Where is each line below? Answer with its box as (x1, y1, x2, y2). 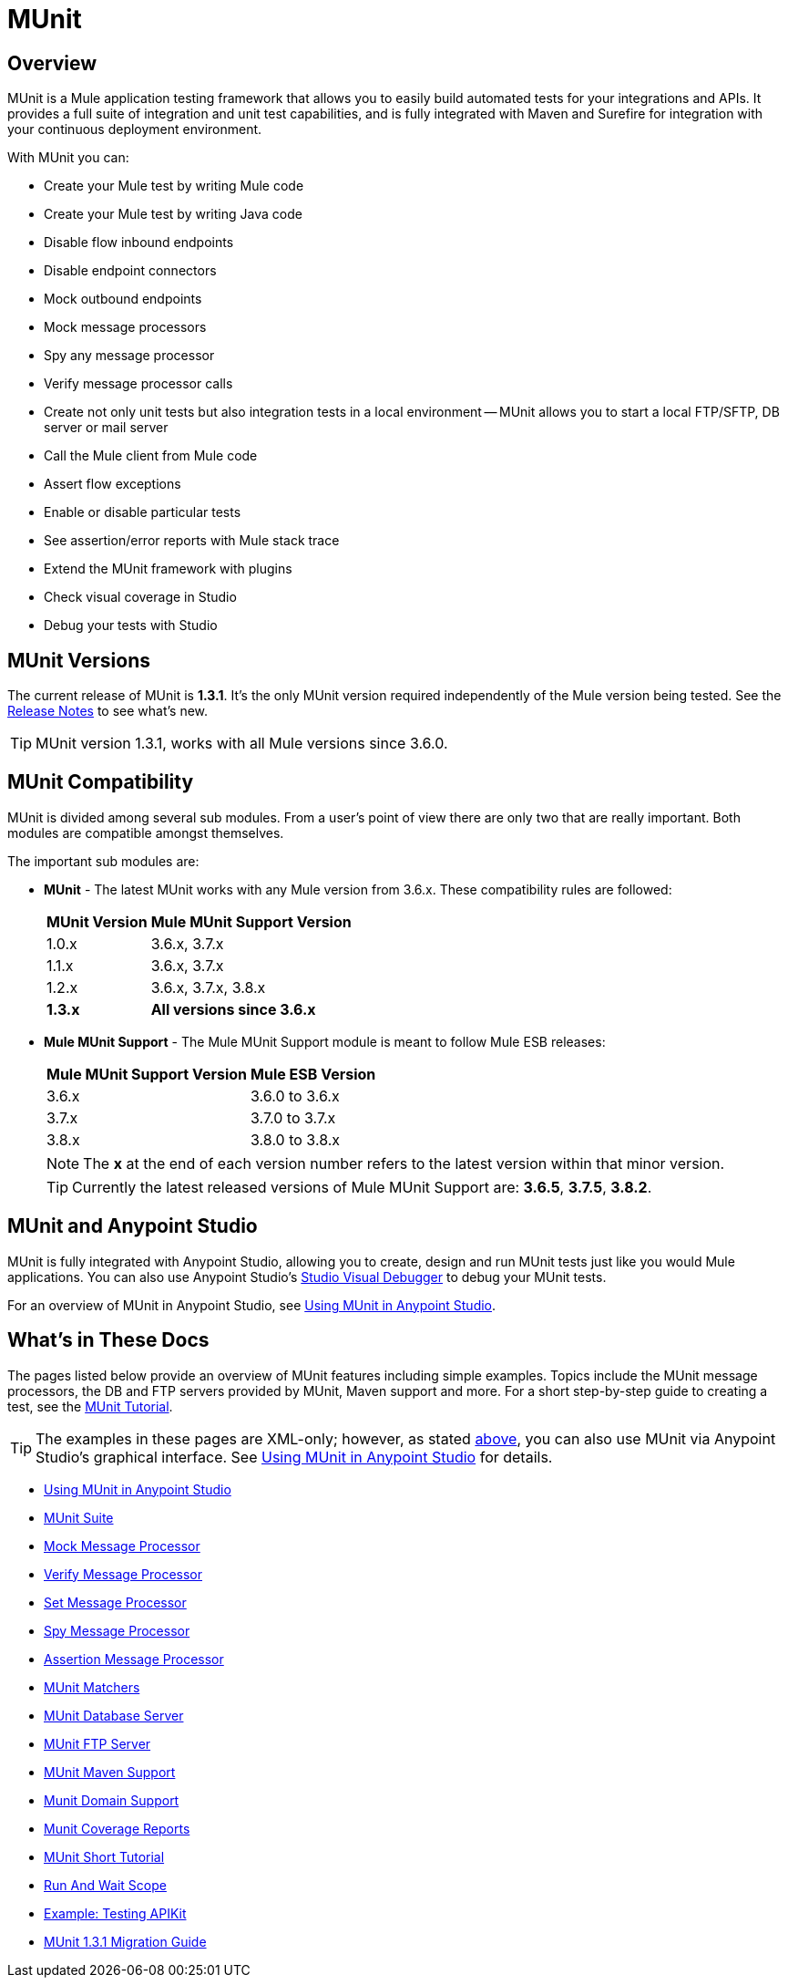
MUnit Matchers (44, 1679, 140, 1695)
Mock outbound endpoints (44, 291, 202, 307)
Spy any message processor (44, 347, 215, 364)
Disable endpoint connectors (44, 263, 217, 279)
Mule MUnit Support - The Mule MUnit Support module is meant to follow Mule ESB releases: (44, 1033, 606, 1049)
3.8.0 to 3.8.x (251, 1130, 341, 1149)
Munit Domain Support (44, 1792, 179, 1808)
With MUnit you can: (7, 150, 129, 166)
